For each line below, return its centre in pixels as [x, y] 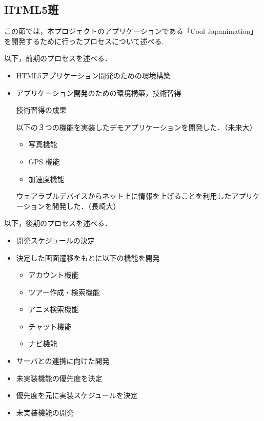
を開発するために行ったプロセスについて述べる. [84, 41]
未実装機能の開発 [45, 412]
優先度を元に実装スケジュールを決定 [77, 395]
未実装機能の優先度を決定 [59, 378]
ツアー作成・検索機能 [64, 292]
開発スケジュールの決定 [55, 240]
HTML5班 [32, 9]
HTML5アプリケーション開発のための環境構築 [93, 75]
